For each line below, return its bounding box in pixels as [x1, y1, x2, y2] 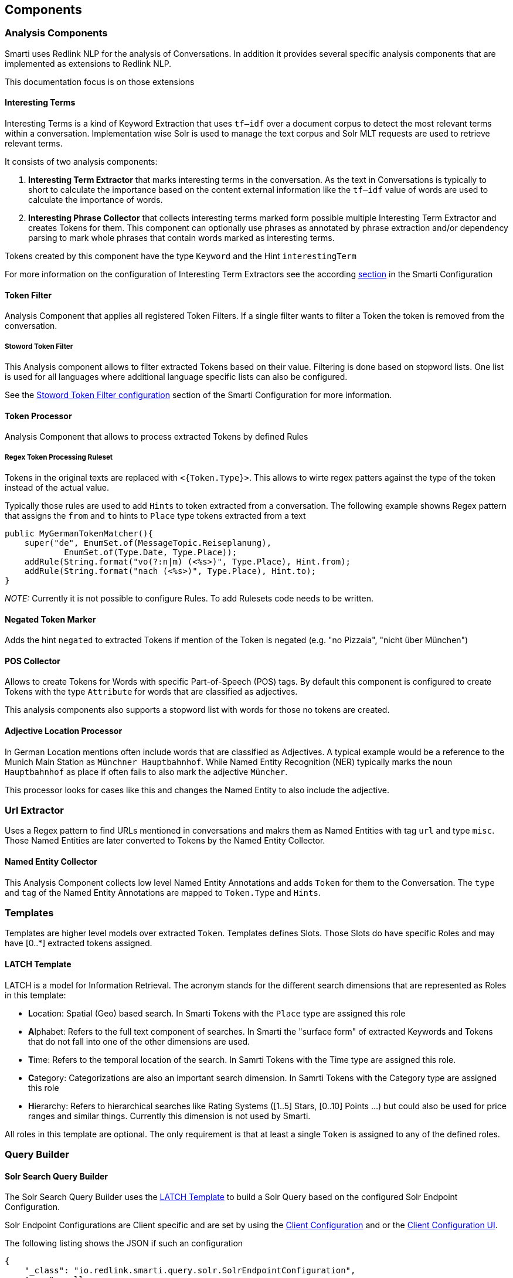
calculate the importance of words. [28, 195, 163, 205]
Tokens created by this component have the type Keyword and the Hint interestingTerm [5, 251, 356, 261]
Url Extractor [5, 804, 64, 817]
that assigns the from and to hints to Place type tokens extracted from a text [5, 511, 306, 521]
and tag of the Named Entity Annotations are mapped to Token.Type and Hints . [5, 887, 321, 898]
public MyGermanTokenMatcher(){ [5, 529, 153, 539]
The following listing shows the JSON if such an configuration [5, 1238, 243, 1249]
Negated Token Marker [5, 614, 96, 624]
